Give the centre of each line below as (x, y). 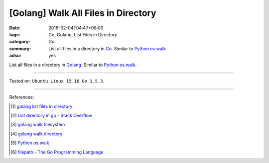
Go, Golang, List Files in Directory (83, 34)
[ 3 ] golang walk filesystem (38, 125)
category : (20, 42)
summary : (20, 48)
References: (22, 97)
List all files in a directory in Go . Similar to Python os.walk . (108, 48)
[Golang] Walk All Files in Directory (83, 13)
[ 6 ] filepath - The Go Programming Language (57, 152)
